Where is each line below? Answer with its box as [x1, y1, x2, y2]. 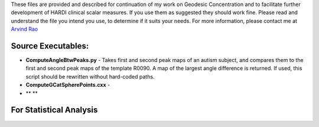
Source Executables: [11, 41, 89, 51]
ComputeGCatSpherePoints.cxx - [25, 82, 110, 89]
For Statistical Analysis [11, 105, 98, 115]
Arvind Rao [11, 25, 38, 32]
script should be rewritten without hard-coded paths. [25, 73, 155, 80]
